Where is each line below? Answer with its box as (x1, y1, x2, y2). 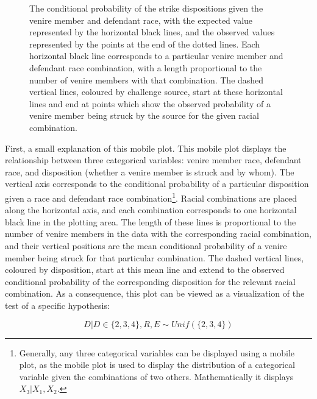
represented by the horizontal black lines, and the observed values (29, 26, 275, 38)
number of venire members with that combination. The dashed (29, 73, 264, 86)
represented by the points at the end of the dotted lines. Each (29, 37, 260, 50)
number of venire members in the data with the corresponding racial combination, (5, 227, 312, 240)
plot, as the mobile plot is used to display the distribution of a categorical (19, 358, 295, 371)
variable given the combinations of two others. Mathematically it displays (19, 370, 294, 383)
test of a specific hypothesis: (5, 298, 110, 311)
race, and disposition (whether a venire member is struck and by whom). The (5, 165, 294, 178)
